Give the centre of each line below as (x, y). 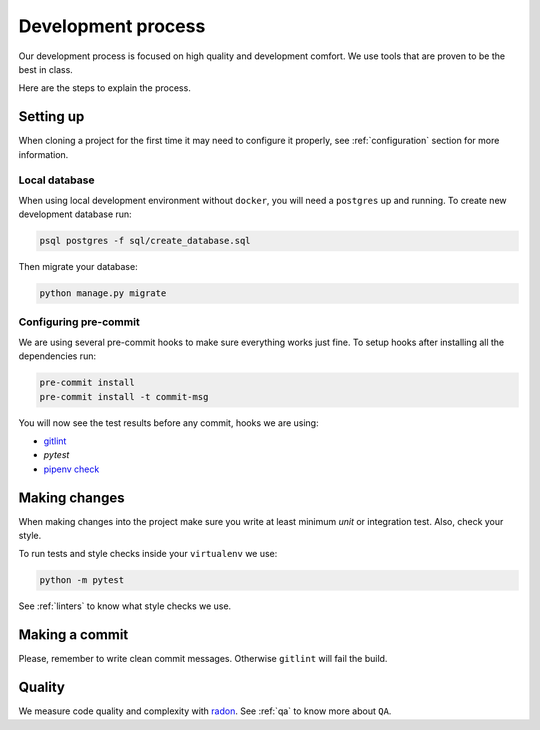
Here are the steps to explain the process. (105, 88)
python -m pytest (82, 580)
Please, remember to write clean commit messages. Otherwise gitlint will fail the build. (203, 659)
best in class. (46, 69)
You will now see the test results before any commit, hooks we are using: (168, 422)
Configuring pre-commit (79, 322)
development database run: (75, 214)
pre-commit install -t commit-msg (124, 396)
